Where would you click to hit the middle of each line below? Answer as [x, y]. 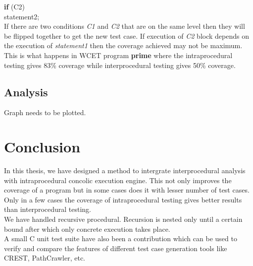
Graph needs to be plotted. [45, 112]
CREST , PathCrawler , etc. [45, 258]
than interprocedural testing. [48, 209]
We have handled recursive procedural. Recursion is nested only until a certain [123, 219]
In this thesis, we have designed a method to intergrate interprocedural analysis [125, 170]
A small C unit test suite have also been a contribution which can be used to [121, 238]
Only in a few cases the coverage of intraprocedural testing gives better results [123, 199]
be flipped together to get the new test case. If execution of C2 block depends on [126, 35]
